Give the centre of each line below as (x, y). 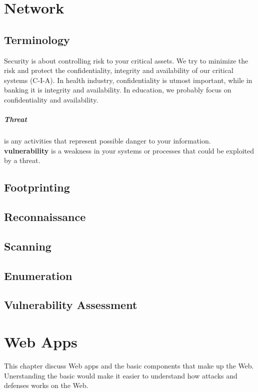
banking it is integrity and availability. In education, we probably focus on (118, 90)
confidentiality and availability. (51, 99)
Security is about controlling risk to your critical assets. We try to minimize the (126, 60)
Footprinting (37, 187)
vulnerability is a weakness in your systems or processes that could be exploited (129, 150)
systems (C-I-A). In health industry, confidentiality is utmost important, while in (128, 80)
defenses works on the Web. (46, 385)
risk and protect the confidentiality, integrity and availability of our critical (119, 70)
